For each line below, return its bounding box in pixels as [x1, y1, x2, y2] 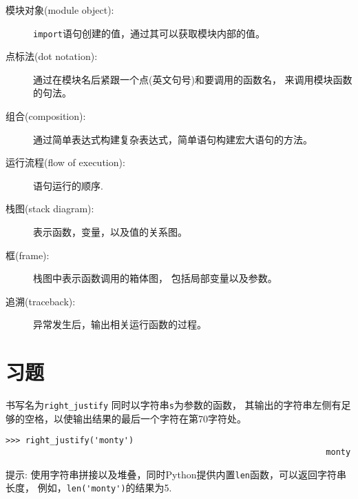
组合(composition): [6, 109, 86, 123]
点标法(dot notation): [6, 49, 98, 63]
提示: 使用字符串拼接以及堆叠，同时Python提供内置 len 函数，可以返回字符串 [6, 467, 346, 481]
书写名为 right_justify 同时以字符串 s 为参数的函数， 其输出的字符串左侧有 [6, 398, 341, 412]
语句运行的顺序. [33, 178, 103, 192]
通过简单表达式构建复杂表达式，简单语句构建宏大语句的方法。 [33, 132, 313, 146]
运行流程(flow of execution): [6, 155, 125, 170]
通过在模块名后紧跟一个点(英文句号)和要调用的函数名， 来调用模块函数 [33, 72, 352, 86]
